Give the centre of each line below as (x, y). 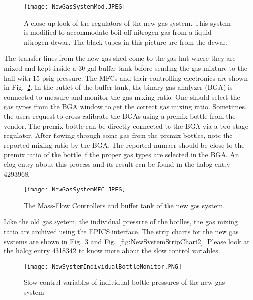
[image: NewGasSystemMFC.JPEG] (75, 190)
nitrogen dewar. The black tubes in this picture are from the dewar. (126, 41)
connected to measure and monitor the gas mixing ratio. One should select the (122, 96)
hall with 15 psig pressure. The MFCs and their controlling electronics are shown (126, 77)
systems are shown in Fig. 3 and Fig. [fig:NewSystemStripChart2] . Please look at (127, 241)
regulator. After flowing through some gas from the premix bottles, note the (118, 135)
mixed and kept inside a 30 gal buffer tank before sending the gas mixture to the (126, 68)
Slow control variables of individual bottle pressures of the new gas (124, 282)
